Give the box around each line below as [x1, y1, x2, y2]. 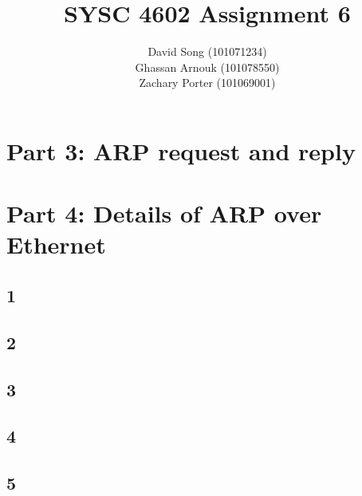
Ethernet [6, 228, 106, 261]
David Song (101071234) [148, 43, 267, 60]
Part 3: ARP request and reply [6, 134, 356, 167]
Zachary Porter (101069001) [139, 74, 276, 91]
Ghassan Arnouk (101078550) [135, 58, 280, 75]
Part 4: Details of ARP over [6, 197, 322, 230]
